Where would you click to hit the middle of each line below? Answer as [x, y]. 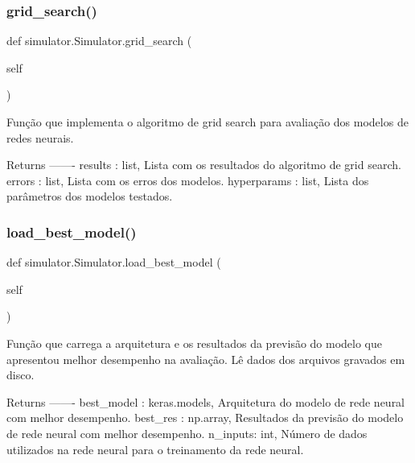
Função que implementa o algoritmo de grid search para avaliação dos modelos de [207, 122]
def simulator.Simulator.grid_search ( [99, 41]
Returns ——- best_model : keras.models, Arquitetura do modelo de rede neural [206, 401]
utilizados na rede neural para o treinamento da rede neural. [155, 449]
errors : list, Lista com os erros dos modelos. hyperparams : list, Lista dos [188, 180]
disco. [21, 375]
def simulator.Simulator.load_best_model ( [114, 262]
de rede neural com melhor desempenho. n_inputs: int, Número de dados [187, 433]
